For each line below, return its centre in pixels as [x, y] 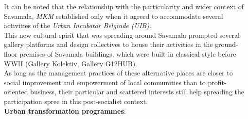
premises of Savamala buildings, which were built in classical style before [128, 53]
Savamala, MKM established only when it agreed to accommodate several [114, 16]
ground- [227, 44]
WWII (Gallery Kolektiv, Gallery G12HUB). [71, 63]
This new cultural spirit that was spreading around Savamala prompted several [122, 35]
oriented [16, 92]
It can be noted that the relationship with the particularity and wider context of [124, 6]
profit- [217, 82]
